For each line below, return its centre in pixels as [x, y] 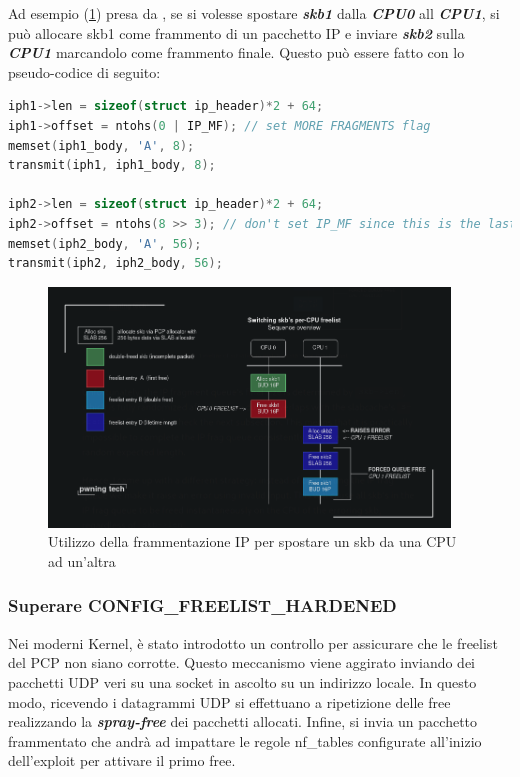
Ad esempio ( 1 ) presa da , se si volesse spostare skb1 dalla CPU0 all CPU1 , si [254, 13]
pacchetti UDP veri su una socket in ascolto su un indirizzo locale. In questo [242, 681]
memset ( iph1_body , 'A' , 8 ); [101, 145]
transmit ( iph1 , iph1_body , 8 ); [112, 165]
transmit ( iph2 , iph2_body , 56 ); [115, 263]
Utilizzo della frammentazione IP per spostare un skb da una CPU [252, 541]
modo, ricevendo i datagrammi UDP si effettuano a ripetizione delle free [229, 701]
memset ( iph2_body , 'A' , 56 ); [105, 243]
